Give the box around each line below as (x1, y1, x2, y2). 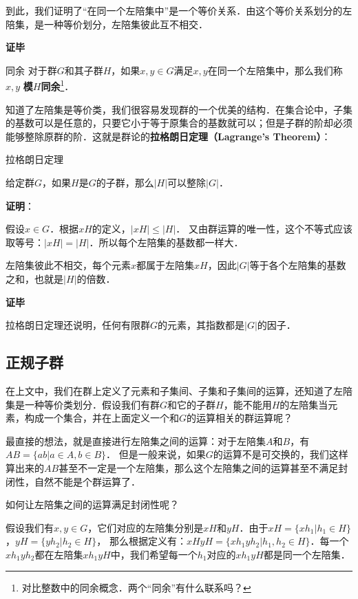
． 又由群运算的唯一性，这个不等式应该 (176, 221, 352, 236)
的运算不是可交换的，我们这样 (213, 447, 348, 461)
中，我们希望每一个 (110, 547, 198, 561)
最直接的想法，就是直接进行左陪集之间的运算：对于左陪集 (6, 433, 266, 448)
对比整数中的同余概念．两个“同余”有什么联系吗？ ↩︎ (21, 580, 251, 595)
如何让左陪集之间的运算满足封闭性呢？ (6, 497, 179, 512)
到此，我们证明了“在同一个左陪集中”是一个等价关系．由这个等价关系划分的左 (6, 3, 352, 17)
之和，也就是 (6, 271, 63, 285)
